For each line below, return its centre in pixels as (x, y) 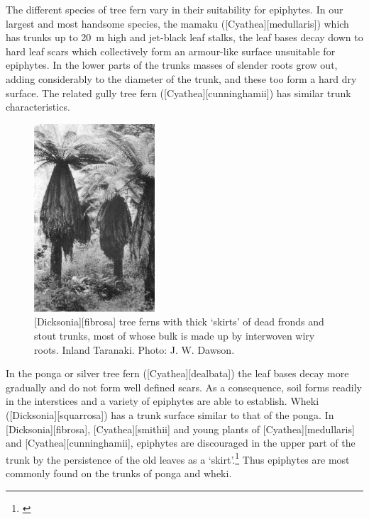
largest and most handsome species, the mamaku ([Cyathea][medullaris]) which (177, 23)
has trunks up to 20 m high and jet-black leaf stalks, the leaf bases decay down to (184, 37)
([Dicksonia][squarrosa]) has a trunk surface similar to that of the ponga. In (170, 414)
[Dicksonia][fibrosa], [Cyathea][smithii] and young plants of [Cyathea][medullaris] (180, 429)
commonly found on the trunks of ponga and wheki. (119, 473)
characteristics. (38, 107)
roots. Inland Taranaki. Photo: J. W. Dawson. (134, 349)
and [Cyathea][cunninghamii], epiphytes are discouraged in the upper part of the (181, 443)
